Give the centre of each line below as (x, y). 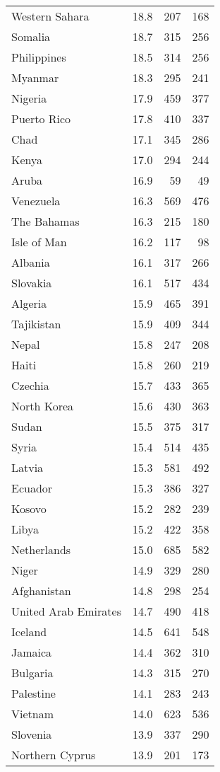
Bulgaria (32, 673)
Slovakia (32, 283)
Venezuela (36, 201)
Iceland (29, 632)
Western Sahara (50, 16)
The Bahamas (45, 221)
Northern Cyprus (54, 755)
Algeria (29, 303)
